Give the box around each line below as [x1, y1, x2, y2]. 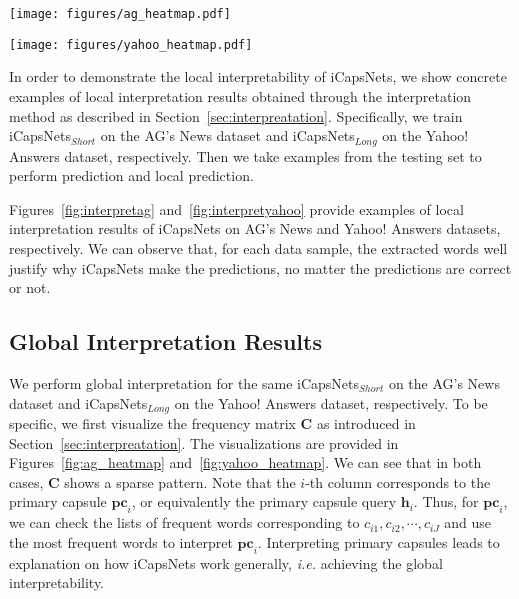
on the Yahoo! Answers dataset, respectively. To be [174, 392, 488, 413]
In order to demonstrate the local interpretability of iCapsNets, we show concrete [9, 66, 507, 87]
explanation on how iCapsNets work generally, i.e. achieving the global [9, 552, 443, 573]
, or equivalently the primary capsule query [131, 491, 397, 512]
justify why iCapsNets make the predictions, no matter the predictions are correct [9, 257, 512, 278]
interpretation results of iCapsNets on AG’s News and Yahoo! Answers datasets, [9, 218, 501, 239]
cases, [9, 471, 44, 492]
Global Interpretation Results [9, 326, 322, 357]
